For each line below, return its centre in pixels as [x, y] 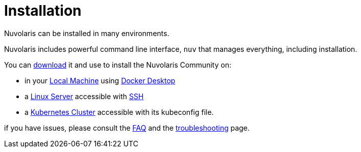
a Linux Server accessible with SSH [84, 96]
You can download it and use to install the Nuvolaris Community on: [118, 65]
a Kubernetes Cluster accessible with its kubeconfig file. [119, 112]
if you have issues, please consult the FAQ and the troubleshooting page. [127, 128]
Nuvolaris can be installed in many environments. [87, 33]
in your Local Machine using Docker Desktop [100, 80]
